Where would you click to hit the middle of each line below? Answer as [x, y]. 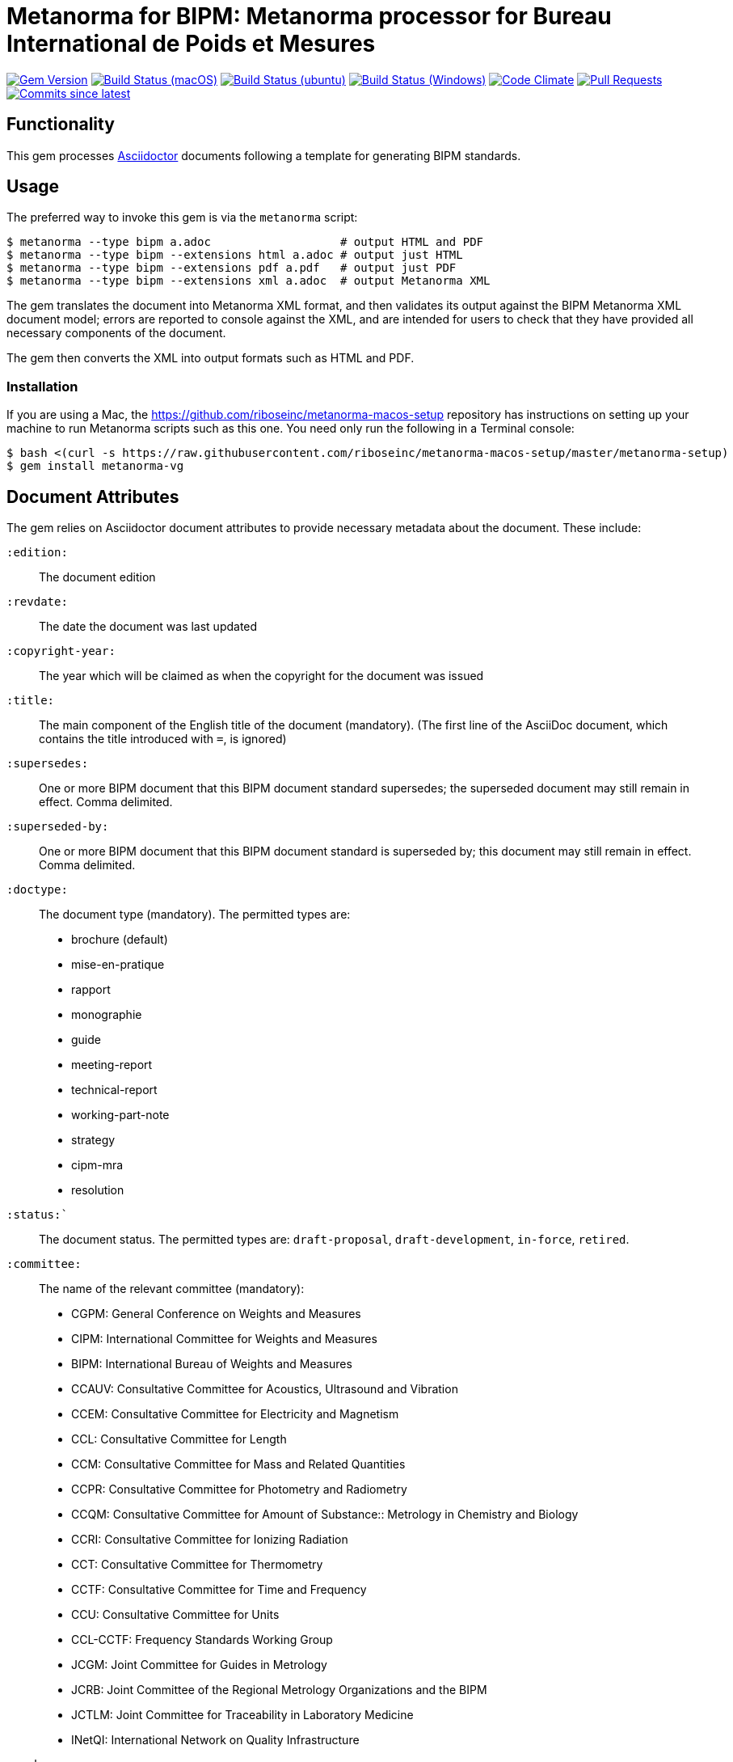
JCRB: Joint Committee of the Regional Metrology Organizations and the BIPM [279, 1690]
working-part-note [120, 1115]
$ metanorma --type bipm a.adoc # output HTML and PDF [245, 242]
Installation [42, 386]
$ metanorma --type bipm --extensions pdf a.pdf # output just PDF [232, 268]
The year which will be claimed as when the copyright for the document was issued [261, 676]
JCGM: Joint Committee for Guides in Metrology [199, 1665]
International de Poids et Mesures [191, 44]
